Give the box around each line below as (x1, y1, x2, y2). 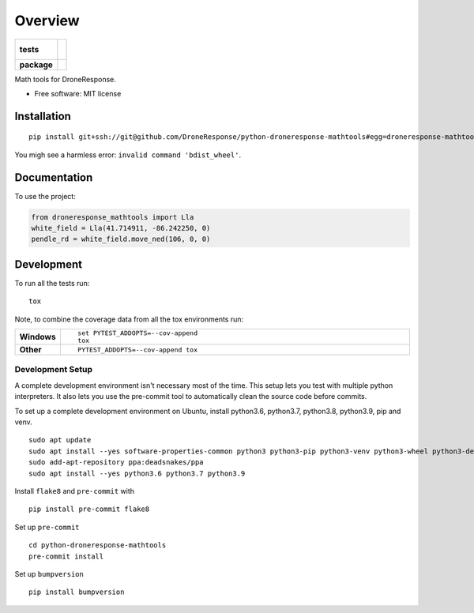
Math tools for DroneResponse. (14, 74, 116, 84)
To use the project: (14, 191, 77, 201)
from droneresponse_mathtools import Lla (31, 212, 194, 221)
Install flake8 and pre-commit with (14, 486, 134, 495)
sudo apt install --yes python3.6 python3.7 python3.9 (28, 468, 246, 478)
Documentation (14, 171, 93, 184)
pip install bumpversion (28, 588, 125, 596)
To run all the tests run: (14, 278, 90, 288)
